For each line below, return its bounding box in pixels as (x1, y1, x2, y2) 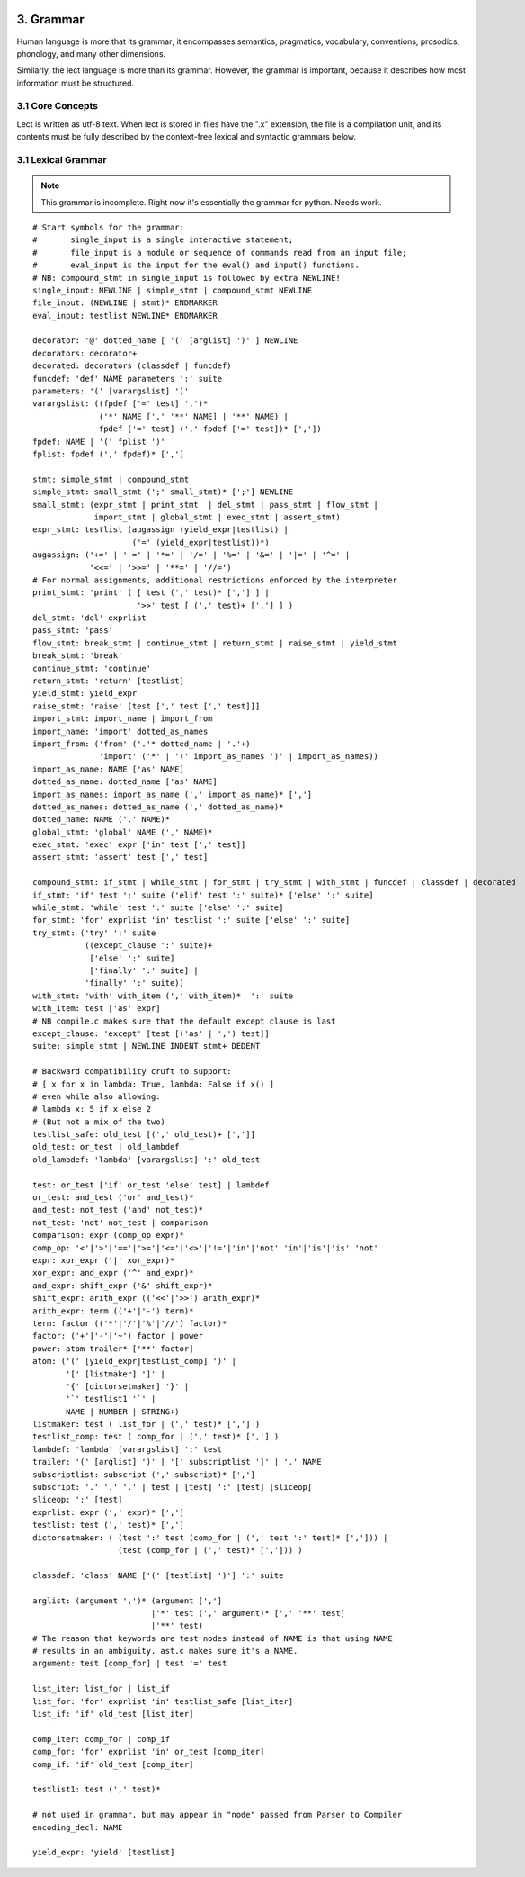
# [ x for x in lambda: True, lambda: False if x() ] (32, 1078, 274, 1089)
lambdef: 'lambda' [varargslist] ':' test (32, 1444, 223, 1454)
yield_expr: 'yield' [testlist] (32, 1847, 175, 1858)
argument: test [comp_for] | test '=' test (32, 1658, 227, 1669)
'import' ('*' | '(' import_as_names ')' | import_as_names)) (99, 752, 379, 762)
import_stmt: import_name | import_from (32, 714, 213, 724)
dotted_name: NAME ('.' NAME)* (32, 815, 171, 825)
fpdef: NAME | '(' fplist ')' (32, 437, 166, 447)
